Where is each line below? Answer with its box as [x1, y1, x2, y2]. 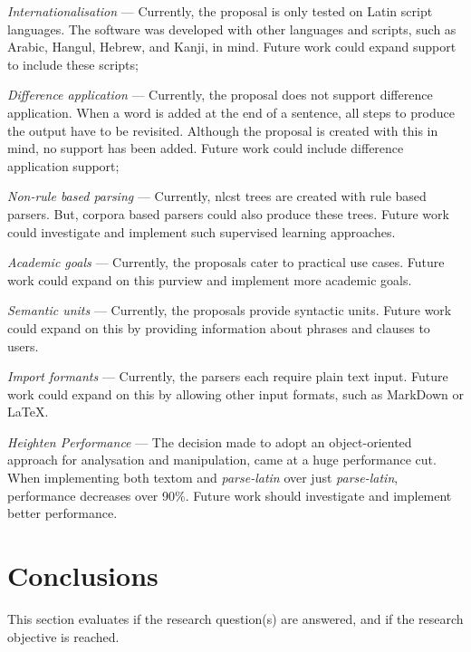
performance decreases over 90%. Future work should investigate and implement [7, 485, 452, 504]
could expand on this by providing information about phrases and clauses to [7, 318, 430, 337]
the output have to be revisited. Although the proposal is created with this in [7, 120, 438, 139]
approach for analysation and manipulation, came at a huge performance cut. [7, 450, 437, 469]
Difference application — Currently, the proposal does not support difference [7, 85, 433, 104]
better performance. [7, 503, 118, 523]
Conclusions [7, 557, 159, 594]
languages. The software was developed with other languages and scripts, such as [7, 19, 457, 38]
